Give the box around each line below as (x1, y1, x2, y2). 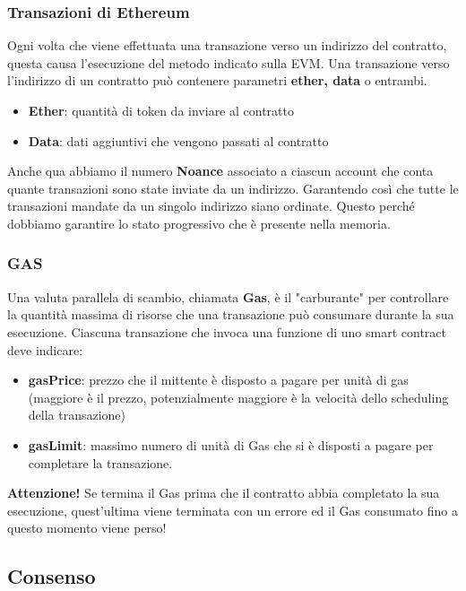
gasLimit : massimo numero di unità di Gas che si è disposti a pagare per (28, 435, 434, 454)
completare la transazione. (28, 453, 173, 472)
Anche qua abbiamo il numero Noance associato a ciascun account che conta (7, 161, 434, 180)
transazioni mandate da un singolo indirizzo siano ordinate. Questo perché (7, 196, 415, 215)
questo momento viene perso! (7, 518, 167, 537)
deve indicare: (7, 340, 83, 359)
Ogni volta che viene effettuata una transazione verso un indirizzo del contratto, (7, 36, 447, 55)
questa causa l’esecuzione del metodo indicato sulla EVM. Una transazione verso (7, 53, 450, 72)
